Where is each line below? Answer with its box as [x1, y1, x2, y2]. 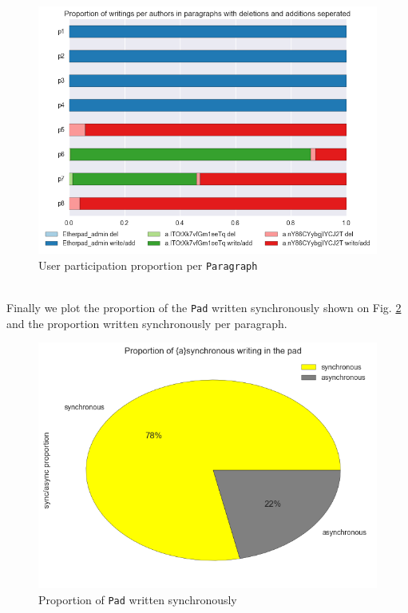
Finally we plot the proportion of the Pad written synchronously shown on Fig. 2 [6, 299, 402, 316]
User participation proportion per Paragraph [38, 256, 258, 273]
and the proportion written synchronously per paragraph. [6, 314, 287, 331]
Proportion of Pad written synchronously [38, 591, 237, 607]
